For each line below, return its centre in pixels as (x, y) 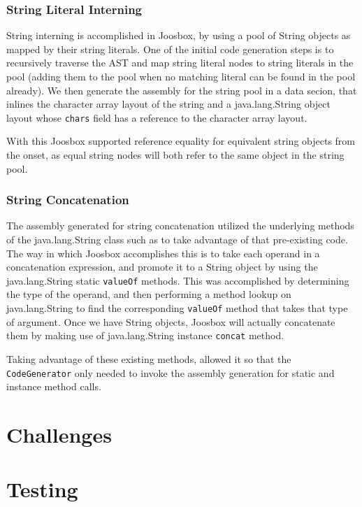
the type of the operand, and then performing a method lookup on (149, 294)
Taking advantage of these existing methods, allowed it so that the (149, 358)
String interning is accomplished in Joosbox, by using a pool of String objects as (179, 35)
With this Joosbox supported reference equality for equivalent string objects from (181, 141)
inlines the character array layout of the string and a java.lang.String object (168, 104)
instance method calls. (54, 386)
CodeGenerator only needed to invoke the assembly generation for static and (171, 372)
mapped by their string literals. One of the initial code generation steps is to (170, 49)
